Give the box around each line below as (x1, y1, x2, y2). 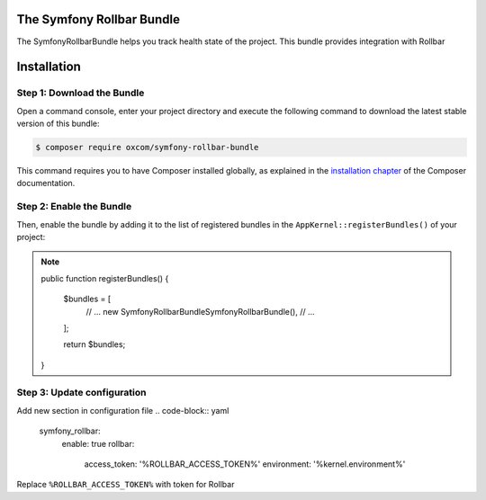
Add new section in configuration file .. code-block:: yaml (16, 405, 229, 415)
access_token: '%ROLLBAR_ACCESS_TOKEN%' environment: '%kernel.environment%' (84, 459, 406, 469)
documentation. (16, 178, 76, 189)
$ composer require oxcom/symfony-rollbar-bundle (35, 142, 259, 153)
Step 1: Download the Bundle (16, 86, 145, 99)
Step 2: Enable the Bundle (16, 201, 132, 213)
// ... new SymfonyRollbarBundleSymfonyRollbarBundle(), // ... (85, 306, 315, 317)
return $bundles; (63, 339, 126, 350)
